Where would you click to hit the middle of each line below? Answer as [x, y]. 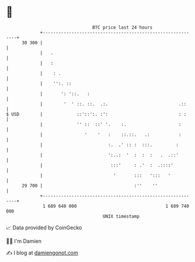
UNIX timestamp [121, 216]
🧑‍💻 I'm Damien [24, 241]
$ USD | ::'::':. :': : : [96, 114]
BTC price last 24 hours [123, 27]
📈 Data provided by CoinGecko [44, 228]
